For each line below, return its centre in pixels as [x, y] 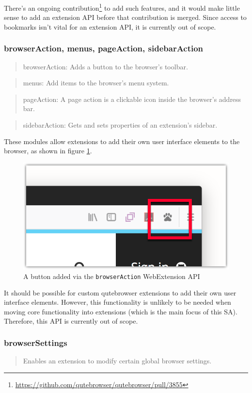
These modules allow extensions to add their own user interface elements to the [122, 141]
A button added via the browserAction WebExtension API [112, 276]
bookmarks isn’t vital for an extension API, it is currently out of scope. [110, 26]
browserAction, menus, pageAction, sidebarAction [104, 48]
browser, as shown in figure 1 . [48, 151]
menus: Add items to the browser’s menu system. [96, 83]
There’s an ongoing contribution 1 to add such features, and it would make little [122, 7]
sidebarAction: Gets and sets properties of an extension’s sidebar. [120, 125]
